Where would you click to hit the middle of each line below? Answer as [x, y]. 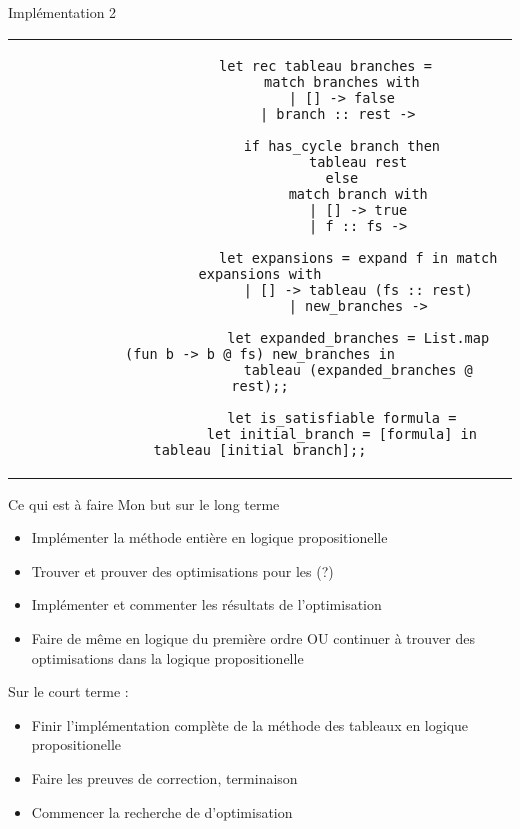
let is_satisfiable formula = [342, 417]
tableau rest [358, 161]
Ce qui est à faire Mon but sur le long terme [144, 503]
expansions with [260, 273]
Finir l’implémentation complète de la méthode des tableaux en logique [250, 724]
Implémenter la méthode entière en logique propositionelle [209, 537]
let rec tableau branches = [325, 65]
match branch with [358, 193]
